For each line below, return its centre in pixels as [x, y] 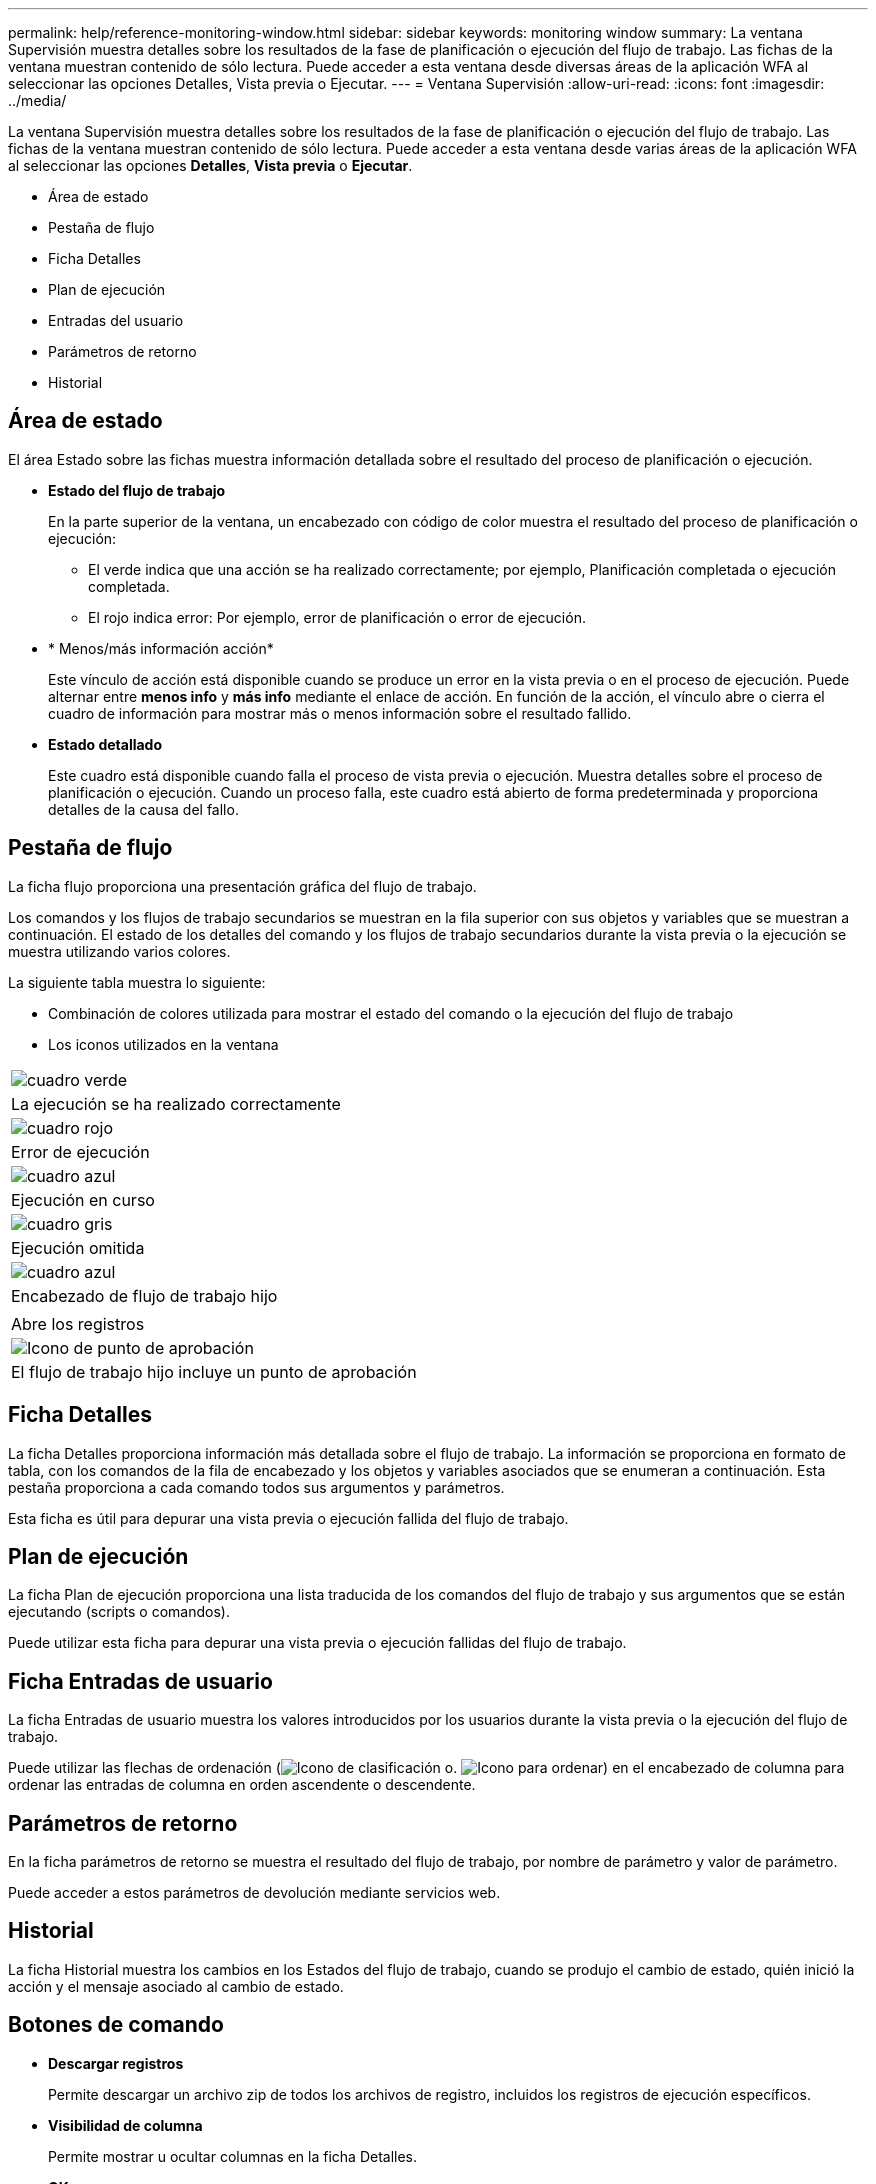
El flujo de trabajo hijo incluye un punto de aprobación [214, 1371]
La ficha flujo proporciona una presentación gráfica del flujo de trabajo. [242, 886]
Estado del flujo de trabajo [137, 490]
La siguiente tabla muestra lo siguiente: [137, 982]
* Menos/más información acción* [161, 648]
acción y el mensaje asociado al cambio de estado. [176, 1986]
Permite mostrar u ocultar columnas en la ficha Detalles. [233, 2156]
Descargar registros [116, 2063]
